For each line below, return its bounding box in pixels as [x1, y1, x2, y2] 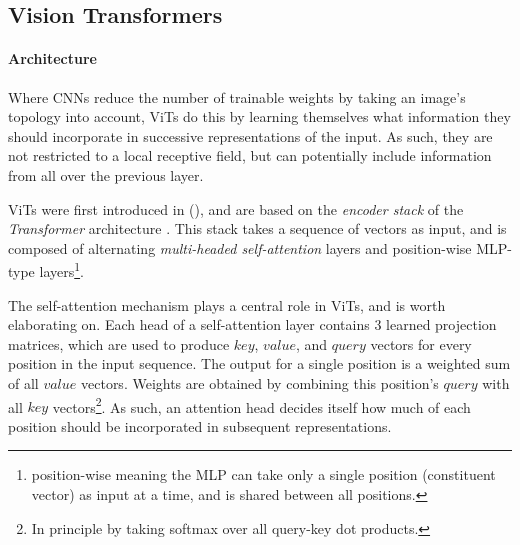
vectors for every [370, 333, 472, 354]
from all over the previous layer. [8, 164, 204, 185]
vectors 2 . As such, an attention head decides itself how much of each [52, 393, 471, 417]
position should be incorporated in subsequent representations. [8, 415, 392, 436]
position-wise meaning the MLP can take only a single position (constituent [31, 464, 496, 485]
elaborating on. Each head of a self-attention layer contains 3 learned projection [8, 314, 497, 335]
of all [8, 372, 39, 393]
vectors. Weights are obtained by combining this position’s [81, 372, 439, 393]
